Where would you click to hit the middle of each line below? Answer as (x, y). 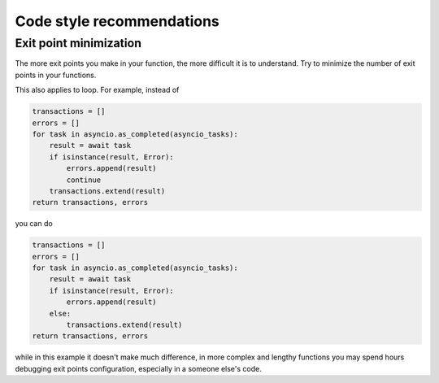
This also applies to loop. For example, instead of (97, 90)
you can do (34, 224)
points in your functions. (56, 75)
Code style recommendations (117, 21)
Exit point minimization (78, 43)
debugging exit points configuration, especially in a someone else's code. (138, 368)
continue (84, 180)
